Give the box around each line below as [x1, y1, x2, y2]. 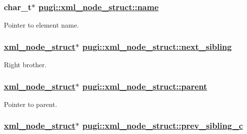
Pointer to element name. [4, 20, 79, 30]
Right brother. [4, 60, 47, 70]
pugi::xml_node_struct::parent [82, 80, 207, 92]
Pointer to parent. [4, 99, 57, 109]
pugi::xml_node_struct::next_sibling [82, 40, 232, 52]
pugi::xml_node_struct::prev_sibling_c [82, 119, 243, 132]
